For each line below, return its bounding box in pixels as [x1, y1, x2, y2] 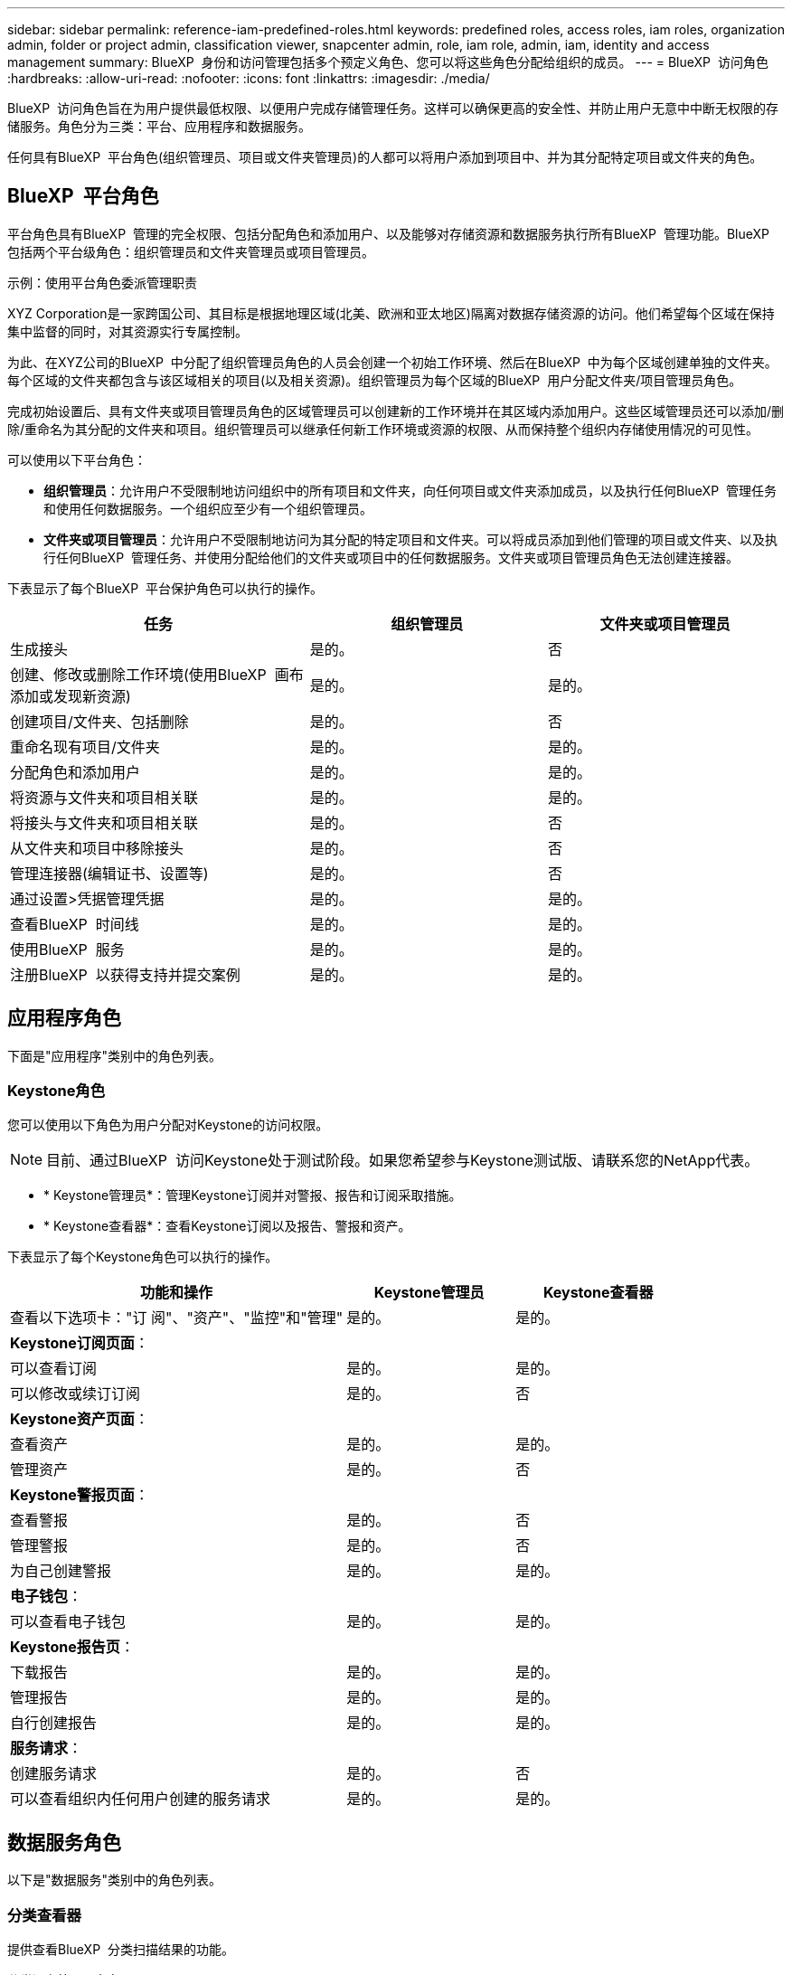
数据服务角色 [7, 1830, 121, 1854]
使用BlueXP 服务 [10, 940, 125, 959]
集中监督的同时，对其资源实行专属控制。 [7, 323, 248, 339]
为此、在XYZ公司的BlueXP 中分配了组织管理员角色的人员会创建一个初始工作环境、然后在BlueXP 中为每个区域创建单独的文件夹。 [7, 354, 778, 370]
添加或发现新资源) [10, 686, 131, 705]
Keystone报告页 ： [10, 1638, 135, 1657]
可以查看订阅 [10, 1359, 98, 1378]
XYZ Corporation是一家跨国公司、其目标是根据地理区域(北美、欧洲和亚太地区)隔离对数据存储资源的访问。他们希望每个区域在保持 [7, 305, 775, 321]
